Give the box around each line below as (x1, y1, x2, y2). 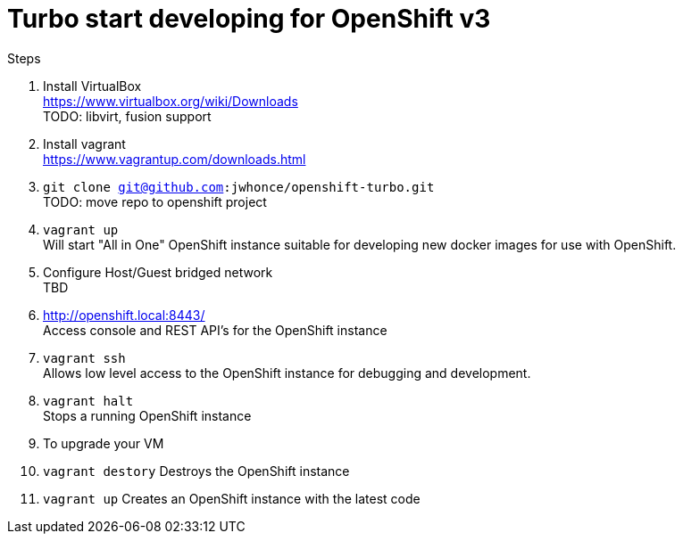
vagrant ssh (43, 350, 126, 365)
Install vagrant (43, 135, 126, 152)
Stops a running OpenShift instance (43, 407, 252, 423)
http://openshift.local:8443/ (43, 307, 205, 323)
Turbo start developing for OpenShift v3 (7, 4, 491, 34)
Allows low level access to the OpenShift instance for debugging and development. (43, 365, 531, 381)
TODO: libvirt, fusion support (43, 108, 212, 124)
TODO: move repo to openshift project (43, 193, 267, 209)
